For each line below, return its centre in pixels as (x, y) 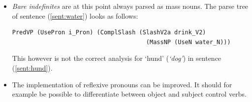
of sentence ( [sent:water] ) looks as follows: (75, 15)
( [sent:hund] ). (32, 67)
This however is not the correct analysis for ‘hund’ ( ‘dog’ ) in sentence (117, 58)
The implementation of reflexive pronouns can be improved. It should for (122, 84)
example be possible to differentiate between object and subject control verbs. (129, 94)
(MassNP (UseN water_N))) (188, 42)
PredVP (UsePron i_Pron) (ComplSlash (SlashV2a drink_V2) (109, 33)
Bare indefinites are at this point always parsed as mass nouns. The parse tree (130, 6)
